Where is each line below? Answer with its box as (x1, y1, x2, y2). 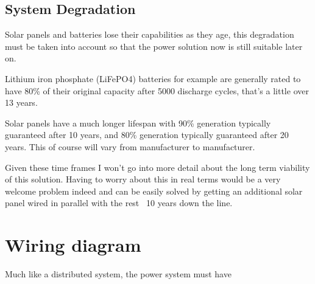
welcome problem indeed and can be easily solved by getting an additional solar (5, 184, 303, 197)
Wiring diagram (5, 232, 141, 257)
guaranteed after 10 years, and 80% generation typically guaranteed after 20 (5, 128, 289, 141)
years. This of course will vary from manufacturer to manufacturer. (5, 140, 255, 153)
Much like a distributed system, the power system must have (5, 268, 232, 280)
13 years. (5, 96, 38, 109)
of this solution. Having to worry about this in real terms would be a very (5, 173, 281, 185)
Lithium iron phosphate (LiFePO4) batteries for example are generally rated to (5, 72, 301, 85)
